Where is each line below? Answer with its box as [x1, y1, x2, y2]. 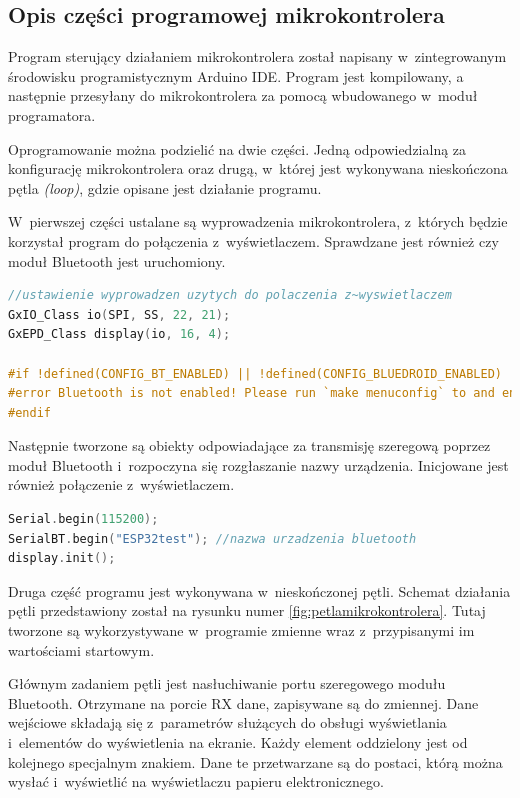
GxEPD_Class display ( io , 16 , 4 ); [8, 327, 231, 342]
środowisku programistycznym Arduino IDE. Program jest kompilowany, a [8, 65, 464, 86]
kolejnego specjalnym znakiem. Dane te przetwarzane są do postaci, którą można [8, 751, 503, 772]
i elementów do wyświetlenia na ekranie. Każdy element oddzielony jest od [8, 732, 468, 753]
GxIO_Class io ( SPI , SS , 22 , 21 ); [8, 307, 231, 322]
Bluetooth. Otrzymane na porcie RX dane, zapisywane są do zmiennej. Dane [8, 692, 479, 713]
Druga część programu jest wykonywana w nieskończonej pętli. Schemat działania [8, 580, 511, 601]
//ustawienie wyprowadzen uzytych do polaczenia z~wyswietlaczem [8, 288, 452, 303]
